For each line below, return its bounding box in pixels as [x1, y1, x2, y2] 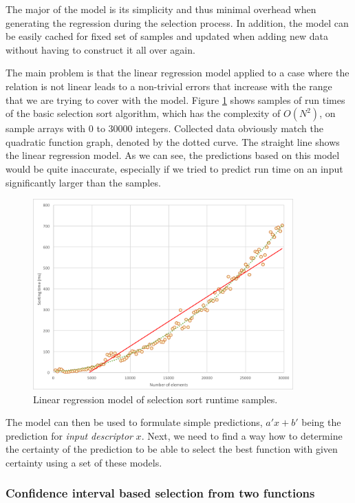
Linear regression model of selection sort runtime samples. [33, 392, 278, 406]
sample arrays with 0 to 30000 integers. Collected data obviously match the [6, 121, 323, 136]
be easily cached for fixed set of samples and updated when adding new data [6, 29, 328, 43]
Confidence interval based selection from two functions [6, 484, 315, 502]
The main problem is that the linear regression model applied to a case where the [6, 65, 349, 80]
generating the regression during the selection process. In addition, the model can [6, 15, 349, 30]
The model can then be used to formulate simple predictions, [6, 415, 263, 429]
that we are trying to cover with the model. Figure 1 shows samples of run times [6, 92, 345, 107]
